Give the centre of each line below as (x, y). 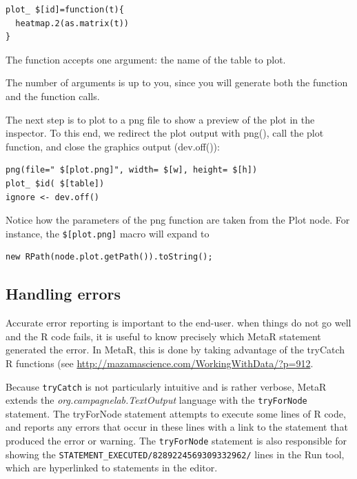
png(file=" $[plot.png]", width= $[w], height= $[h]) (132, 170)
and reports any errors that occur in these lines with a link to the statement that (177, 427)
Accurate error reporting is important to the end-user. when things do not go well (178, 323)
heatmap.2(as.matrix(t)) (72, 23)
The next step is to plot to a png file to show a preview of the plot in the (160, 119)
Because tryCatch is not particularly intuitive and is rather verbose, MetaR (166, 386)
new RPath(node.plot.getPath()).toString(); (109, 257)
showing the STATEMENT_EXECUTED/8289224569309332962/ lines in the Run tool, (175, 454)
